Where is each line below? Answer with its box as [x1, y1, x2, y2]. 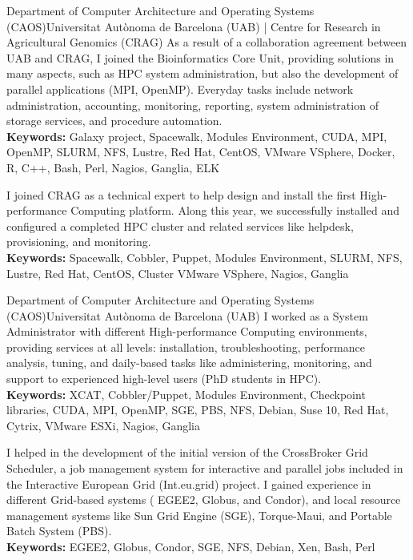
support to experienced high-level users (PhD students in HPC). [6, 370, 322, 387]
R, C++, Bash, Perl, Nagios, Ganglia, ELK [6, 159, 220, 175]
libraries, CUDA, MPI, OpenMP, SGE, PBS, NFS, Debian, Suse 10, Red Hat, [6, 401, 389, 418]
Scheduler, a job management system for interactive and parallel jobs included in [6, 460, 403, 477]
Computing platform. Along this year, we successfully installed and [70, 202, 399, 219]
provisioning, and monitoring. [6, 233, 151, 250]
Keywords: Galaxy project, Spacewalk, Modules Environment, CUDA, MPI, [6, 127, 387, 144]
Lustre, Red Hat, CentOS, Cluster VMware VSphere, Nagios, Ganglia [6, 264, 349, 281]
